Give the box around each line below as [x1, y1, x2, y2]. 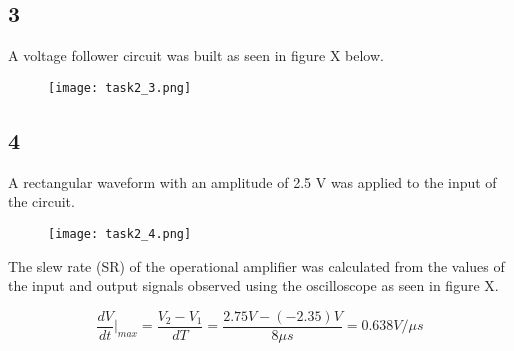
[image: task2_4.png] [48, 226, 192, 241]
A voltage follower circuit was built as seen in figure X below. [8, 45, 384, 66]
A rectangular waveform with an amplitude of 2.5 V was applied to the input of [8, 171, 497, 192]
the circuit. [8, 191, 75, 212]
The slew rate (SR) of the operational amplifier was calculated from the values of [8, 255, 505, 276]
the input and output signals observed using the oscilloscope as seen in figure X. [8, 275, 499, 296]
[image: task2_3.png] [48, 80, 192, 95]
